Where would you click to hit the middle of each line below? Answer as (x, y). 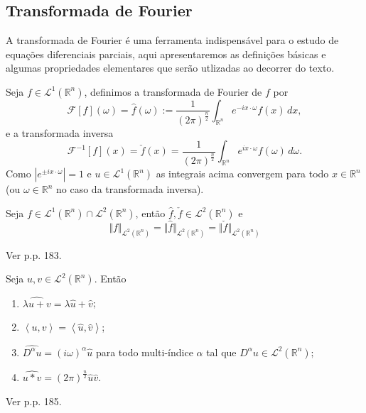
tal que (221, 352)
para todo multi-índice (144, 352)
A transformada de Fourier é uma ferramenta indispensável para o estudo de (172, 40)
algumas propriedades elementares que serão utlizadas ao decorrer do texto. (170, 68)
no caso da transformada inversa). (130, 189)
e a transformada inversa (60, 132)
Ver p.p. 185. (34, 401)
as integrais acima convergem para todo (242, 174)
